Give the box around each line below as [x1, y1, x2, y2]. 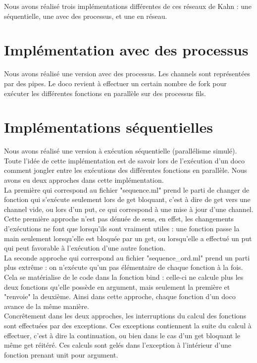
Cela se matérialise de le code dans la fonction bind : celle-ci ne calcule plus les [4, 271, 244, 282]
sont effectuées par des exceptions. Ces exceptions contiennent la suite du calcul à [4, 320, 252, 330]
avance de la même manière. [4, 301, 89, 311]
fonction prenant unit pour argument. [4, 349, 118, 360]
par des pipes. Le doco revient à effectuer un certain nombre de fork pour [4, 78, 227, 88]
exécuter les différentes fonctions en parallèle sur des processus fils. [4, 88, 206, 98]
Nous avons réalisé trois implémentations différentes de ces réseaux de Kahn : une [4, 1, 252, 11]
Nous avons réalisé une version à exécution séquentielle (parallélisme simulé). [4, 146, 237, 156]
